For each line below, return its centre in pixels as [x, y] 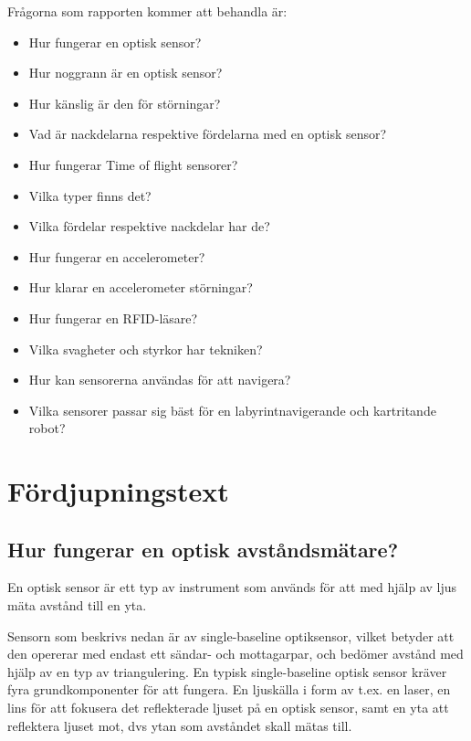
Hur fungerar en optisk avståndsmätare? [203, 549]
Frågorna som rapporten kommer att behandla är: [147, 11]
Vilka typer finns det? [90, 195]
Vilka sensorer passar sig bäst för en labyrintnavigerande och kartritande [232, 410]
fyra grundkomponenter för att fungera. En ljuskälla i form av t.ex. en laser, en [229, 689]
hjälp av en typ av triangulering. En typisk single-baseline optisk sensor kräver [227, 671]
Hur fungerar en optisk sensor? [115, 42]
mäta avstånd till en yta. [77, 605]
